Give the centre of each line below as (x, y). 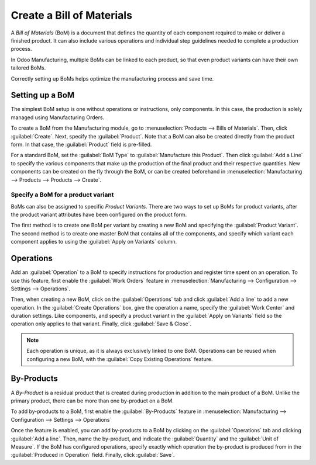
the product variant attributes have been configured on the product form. (99, 215)
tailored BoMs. (28, 68)
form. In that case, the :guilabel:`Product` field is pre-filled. (81, 144)
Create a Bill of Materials (72, 15)
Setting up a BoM (43, 96)
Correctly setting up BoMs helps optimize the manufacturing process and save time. (112, 78)
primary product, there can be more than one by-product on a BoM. (92, 401)
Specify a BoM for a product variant (62, 195)
